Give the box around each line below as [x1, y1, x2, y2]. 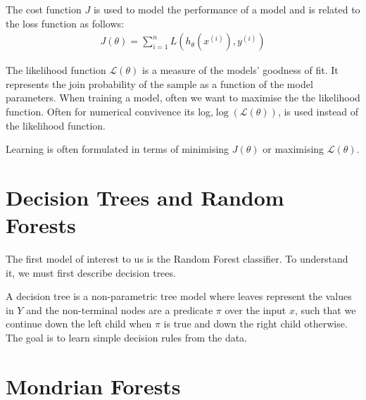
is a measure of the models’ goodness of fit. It [141, 63, 339, 77]
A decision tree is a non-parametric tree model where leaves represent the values [6, 289, 352, 304]
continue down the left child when [6, 316, 152, 331]
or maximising [263, 142, 324, 156]
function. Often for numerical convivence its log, [6, 104, 213, 118]
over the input [225, 302, 286, 317]
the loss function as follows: [6, 15, 124, 30]
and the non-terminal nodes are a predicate [26, 302, 213, 317]
